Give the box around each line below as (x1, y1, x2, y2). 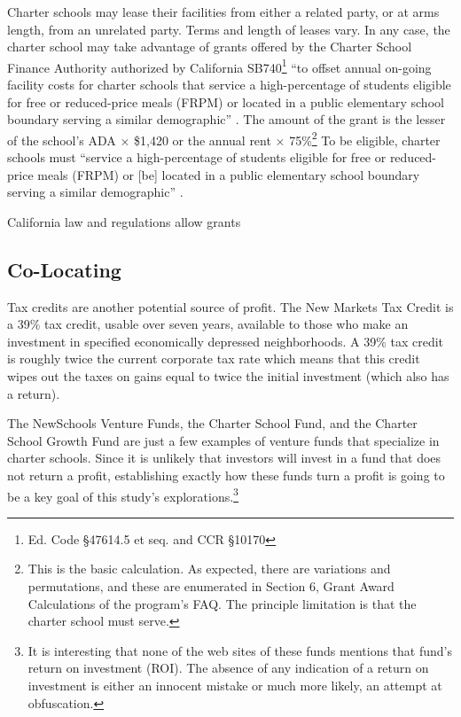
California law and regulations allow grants (7, 212, 241, 230)
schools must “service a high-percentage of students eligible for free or (7, 148, 387, 167)
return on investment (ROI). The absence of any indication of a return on (27, 659, 429, 677)
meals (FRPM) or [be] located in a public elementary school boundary (37, 165, 420, 183)
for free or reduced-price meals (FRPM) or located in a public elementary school (7, 92, 444, 111)
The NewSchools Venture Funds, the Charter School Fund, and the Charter (7, 414, 418, 433)
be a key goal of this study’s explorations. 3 (7, 484, 238, 505)
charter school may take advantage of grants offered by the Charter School (7, 37, 412, 56)
